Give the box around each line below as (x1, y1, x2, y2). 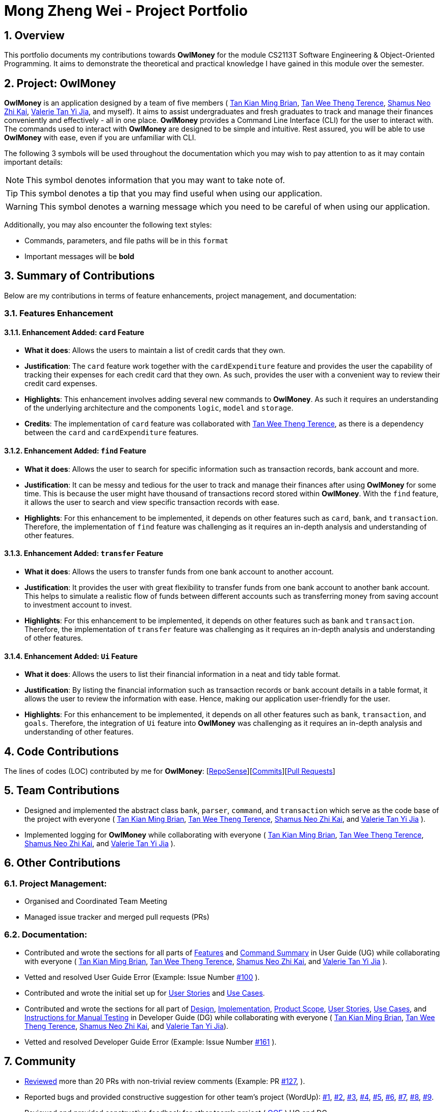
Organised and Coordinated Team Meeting (24, 897, 167, 906)
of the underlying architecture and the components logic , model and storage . (24, 403, 294, 413)
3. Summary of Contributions (4, 269, 155, 283)
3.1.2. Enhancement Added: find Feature (4, 446, 146, 456)
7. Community (4, 1055, 76, 1068)
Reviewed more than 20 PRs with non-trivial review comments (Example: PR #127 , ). (24, 1076, 305, 1085)
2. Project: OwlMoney (4, 77, 116, 90)
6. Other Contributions (4, 856, 121, 870)
